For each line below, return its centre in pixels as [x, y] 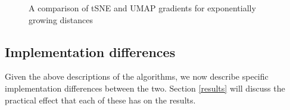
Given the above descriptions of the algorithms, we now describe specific [137, 76]
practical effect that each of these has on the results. [100, 100]
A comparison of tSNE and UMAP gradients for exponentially [142, 8]
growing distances [61, 19]
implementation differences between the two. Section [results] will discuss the [145, 88]
